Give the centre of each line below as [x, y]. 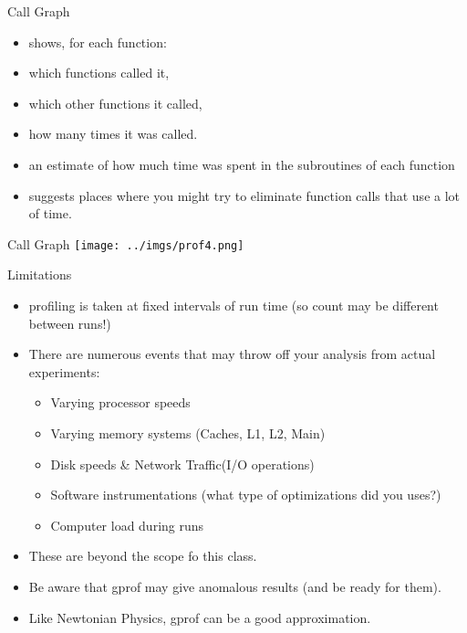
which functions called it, [99, 73]
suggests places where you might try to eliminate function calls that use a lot [244, 195]
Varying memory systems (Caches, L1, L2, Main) [188, 433]
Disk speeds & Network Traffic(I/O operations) [182, 464]
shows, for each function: [98, 42]
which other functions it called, [115, 103]
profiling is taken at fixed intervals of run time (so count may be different [233, 305]
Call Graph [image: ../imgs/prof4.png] [126, 243]
